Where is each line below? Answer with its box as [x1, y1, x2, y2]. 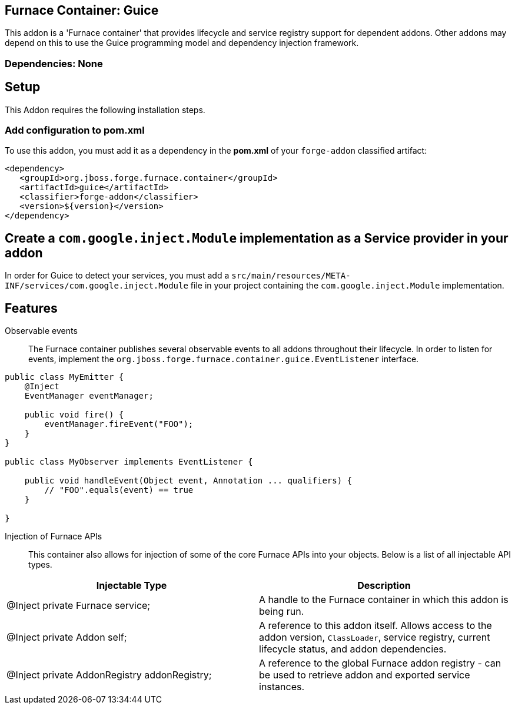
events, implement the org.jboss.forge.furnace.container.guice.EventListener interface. [28, 354, 419, 365]
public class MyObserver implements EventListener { [5, 457, 253, 467]
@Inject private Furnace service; [6, 599, 151, 612]
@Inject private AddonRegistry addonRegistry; [6, 669, 212, 681]
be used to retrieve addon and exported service [259, 669, 470, 681]
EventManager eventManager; [24, 391, 154, 401]
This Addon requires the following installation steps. [5, 104, 205, 115]
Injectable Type [96, 579, 167, 592]
